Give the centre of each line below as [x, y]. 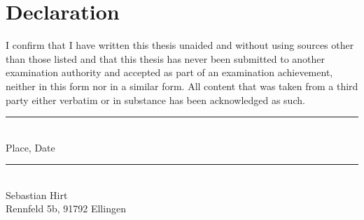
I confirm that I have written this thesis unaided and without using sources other [180, 45]
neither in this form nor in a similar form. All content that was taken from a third [182, 86]
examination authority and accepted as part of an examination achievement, [169, 72]
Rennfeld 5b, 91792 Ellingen [66, 208]
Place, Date [30, 147]
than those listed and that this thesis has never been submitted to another [166, 58]
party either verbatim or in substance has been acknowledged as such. [155, 100]
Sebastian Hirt [37, 195]
